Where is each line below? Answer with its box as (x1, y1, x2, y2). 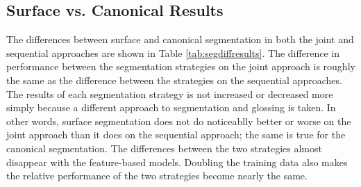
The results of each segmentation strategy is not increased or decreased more (6, 86, 333, 101)
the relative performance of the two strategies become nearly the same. (6, 168, 308, 183)
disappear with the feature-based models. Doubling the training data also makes (6, 154, 348, 169)
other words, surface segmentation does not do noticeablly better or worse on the (6, 113, 351, 128)
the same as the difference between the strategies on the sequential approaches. (6, 72, 342, 87)
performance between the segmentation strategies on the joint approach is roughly (6, 59, 355, 74)
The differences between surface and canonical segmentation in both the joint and (6, 32, 354, 47)
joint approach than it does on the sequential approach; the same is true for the (6, 127, 346, 142)
